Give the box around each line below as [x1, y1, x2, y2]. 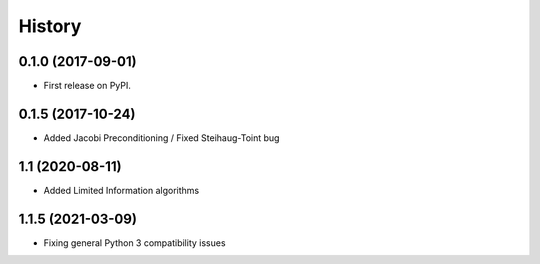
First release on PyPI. [43, 80, 132, 92]
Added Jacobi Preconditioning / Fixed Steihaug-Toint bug [43, 131, 280, 144]
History [18, 15, 82, 37]
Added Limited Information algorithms [43, 184, 200, 196]
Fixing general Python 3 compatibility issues [43, 236, 226, 249]
